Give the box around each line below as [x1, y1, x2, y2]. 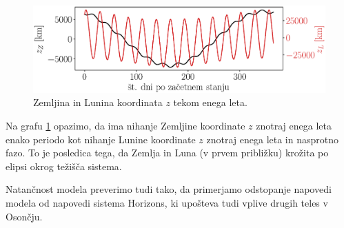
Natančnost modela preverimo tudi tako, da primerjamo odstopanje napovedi [6, 182, 332, 196]
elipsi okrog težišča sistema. [6, 158, 122, 173]
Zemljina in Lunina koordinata [33, 95, 163, 110]
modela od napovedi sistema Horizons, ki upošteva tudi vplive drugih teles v [6, 195, 328, 209]
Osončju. [6, 209, 43, 223]
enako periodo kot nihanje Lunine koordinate [6, 132, 196, 146]
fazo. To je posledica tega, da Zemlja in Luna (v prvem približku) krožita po [6, 145, 329, 160]
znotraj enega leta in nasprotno [206, 132, 339, 146]
